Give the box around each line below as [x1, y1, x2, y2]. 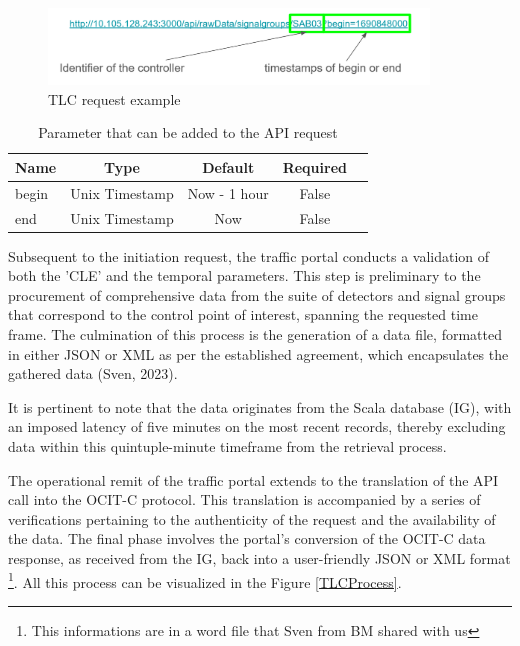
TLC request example [48, 88, 181, 109]
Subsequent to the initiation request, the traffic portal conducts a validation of [8, 245, 490, 266]
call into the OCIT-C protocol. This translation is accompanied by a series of [8, 489, 481, 510]
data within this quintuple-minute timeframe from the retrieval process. [8, 436, 447, 457]
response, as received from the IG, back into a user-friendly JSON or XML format [8, 548, 511, 568]
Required [282, 156, 347, 177]
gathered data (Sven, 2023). [8, 363, 178, 384]
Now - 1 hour [187, 182, 269, 203]
